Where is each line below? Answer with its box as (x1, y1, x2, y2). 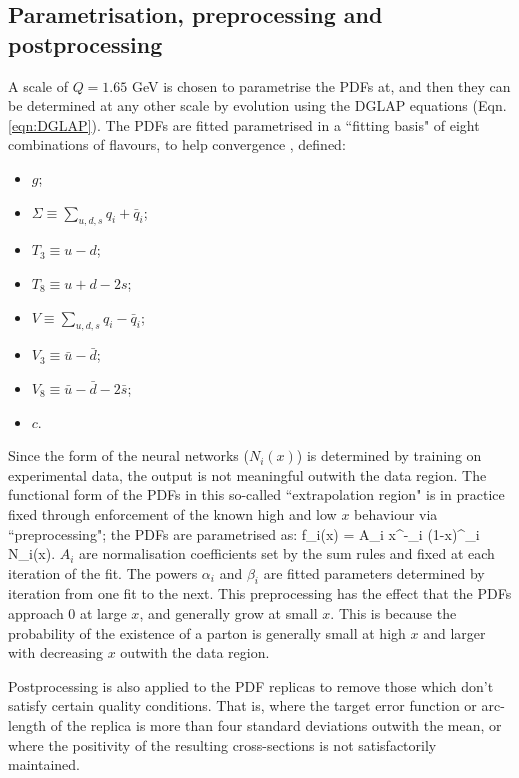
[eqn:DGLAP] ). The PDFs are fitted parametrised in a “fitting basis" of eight (8, 114, 480, 135)
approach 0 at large (8, 603, 127, 624)
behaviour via (354, 503, 438, 524)
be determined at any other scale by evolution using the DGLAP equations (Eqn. (8, 95, 507, 116)
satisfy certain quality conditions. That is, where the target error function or (8, 695, 477, 716)
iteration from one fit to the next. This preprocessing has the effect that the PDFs (8, 583, 512, 604)
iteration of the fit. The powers (8, 562, 198, 583)
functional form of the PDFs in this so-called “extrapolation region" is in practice (8, 484, 505, 505)
